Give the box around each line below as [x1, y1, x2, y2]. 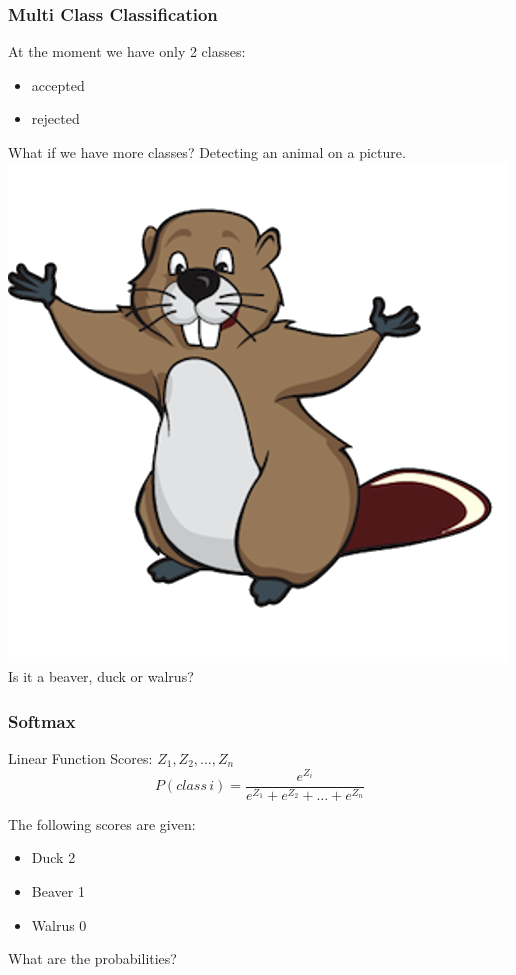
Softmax [8, 708, 76, 733]
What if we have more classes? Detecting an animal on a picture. [8, 142, 406, 162]
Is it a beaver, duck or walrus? [8, 666, 194, 687]
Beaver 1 [31, 880, 85, 901]
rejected [31, 108, 80, 129]
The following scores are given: [8, 813, 196, 834]
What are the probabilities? [8, 948, 177, 969]
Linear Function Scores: [8, 748, 153, 768]
